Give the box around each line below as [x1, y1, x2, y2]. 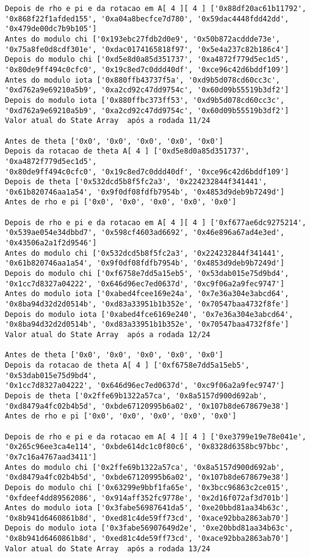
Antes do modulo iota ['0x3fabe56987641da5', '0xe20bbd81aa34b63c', [5, 504, 289, 513]
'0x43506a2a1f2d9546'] [5, 239, 97, 248]
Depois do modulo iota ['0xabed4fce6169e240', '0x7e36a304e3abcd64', [5, 310, 294, 319]
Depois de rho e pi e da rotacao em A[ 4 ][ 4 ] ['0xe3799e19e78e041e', [5, 432, 306, 441]
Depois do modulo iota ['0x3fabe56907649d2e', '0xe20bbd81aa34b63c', [5, 524, 294, 533]
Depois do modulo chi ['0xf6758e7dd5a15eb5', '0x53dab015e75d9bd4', [5, 269, 289, 278]
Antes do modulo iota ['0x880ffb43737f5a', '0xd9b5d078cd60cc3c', [5, 75, 281, 84]
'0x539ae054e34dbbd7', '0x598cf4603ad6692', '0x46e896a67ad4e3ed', [5, 228, 285, 237]
